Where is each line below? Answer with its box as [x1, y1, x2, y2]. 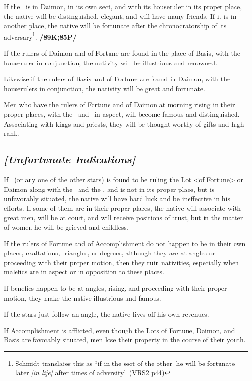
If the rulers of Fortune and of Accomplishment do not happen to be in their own [4, 238, 246, 248]
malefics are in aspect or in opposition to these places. [4, 267, 164, 277]
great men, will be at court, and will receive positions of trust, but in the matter [4, 212, 243, 222]
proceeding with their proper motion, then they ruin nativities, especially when [4, 257, 239, 267]
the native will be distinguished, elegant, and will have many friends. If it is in [4, 11, 236, 21]
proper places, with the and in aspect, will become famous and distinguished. [4, 109, 240, 119]
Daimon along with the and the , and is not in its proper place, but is [4, 184, 215, 194]
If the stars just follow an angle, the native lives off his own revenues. [4, 309, 209, 319]
